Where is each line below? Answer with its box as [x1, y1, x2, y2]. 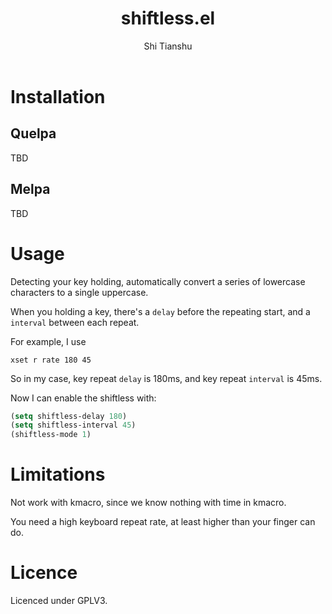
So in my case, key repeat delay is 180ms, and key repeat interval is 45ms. [10, 372, 323, 384]
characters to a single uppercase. [10, 286, 149, 298]
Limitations [10, 463, 106, 486]
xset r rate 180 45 [10, 355, 92, 365]
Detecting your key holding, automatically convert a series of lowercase [10, 275, 306, 287]
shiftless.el [120, 7, 216, 30]
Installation [10, 85, 106, 108]
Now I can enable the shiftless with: [10, 392, 157, 404]
